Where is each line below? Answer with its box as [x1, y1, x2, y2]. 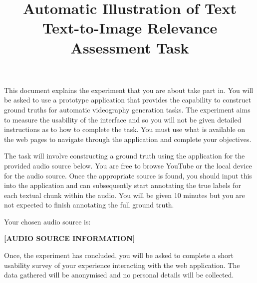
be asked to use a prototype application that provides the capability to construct [4, 94, 252, 105]
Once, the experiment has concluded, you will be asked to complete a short [4, 250, 234, 260]
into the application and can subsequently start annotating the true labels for [4, 180, 241, 190]
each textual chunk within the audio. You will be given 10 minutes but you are [4, 189, 245, 200]
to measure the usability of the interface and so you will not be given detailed [4, 114, 242, 124]
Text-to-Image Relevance [42, 17, 218, 38]
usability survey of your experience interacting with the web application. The [4, 259, 240, 270]
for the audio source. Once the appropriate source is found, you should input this [4, 170, 252, 180]
